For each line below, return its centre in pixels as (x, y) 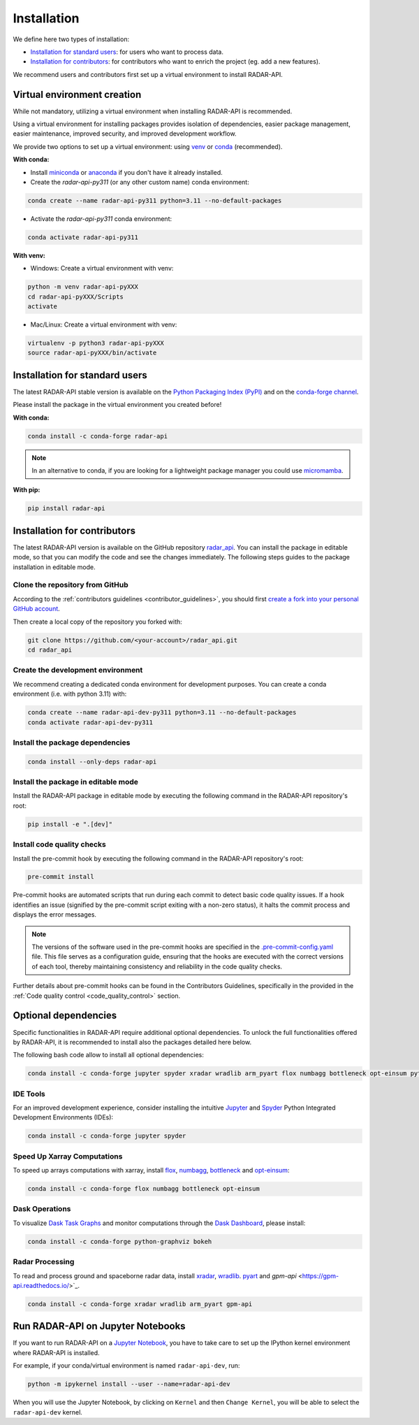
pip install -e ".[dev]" (70, 824)
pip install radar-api (66, 508)
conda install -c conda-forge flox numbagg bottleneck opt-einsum (144, 1189)
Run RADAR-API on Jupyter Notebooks (99, 1326)
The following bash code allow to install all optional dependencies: (108, 1055)
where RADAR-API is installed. (57, 1352)
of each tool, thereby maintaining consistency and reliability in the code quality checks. (157, 966)
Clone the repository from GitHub (71, 585)
